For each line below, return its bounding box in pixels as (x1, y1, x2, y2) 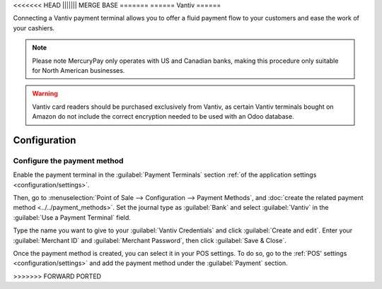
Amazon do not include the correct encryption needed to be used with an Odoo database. (32, 112, 294, 121)
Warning (32, 89, 58, 98)
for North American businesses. (32, 66, 125, 74)
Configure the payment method (13, 155, 124, 165)
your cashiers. (13, 23, 55, 32)
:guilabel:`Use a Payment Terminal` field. (13, 213, 131, 222)
